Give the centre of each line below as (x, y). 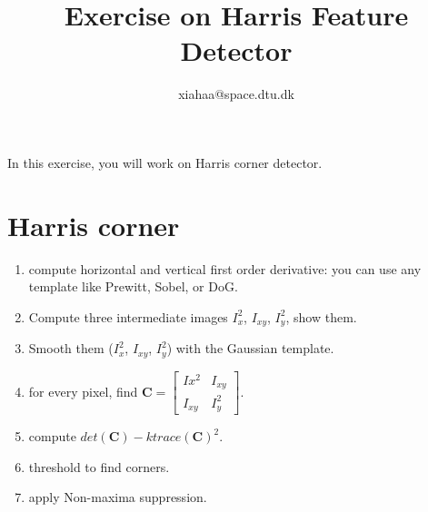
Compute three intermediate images (128, 316)
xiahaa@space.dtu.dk (236, 94)
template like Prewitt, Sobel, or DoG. (133, 286)
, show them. (321, 316)
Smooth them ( (71, 348)
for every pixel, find (83, 391)
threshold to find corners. (99, 466)
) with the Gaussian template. (250, 348)
